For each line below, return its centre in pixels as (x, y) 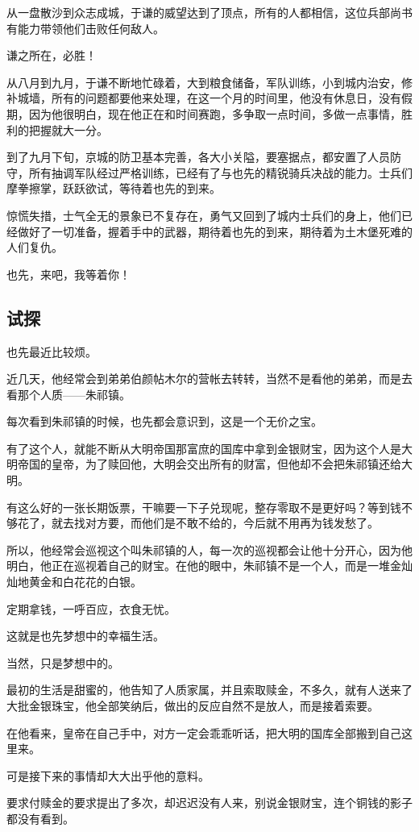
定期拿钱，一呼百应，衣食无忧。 (91, 608)
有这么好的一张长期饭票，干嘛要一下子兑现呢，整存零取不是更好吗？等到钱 (204, 507)
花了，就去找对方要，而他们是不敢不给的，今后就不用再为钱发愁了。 (198, 523)
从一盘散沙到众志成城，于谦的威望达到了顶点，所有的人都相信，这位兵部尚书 (209, 12)
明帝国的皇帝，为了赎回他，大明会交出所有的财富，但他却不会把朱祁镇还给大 (209, 464)
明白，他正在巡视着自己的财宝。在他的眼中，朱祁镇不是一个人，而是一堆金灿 (209, 566)
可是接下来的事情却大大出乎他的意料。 (108, 775)
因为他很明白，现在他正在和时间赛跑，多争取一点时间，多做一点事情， (215, 113)
